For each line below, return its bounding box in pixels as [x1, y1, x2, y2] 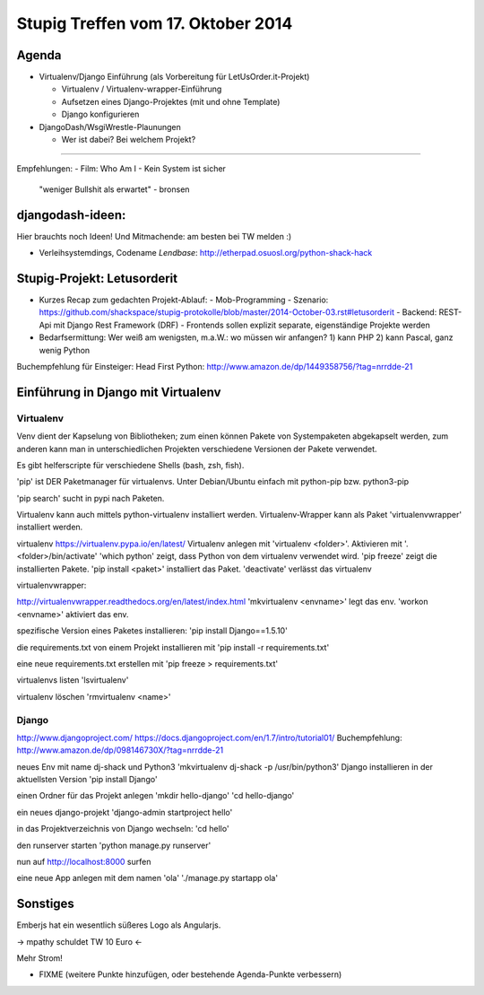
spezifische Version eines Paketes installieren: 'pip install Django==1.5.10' [16, 625, 289, 636]
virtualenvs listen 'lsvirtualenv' [16, 675, 129, 685]
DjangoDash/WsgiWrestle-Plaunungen [39, 121, 181, 132]
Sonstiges [16, 896, 75, 912]
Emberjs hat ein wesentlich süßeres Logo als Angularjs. [16, 920, 221, 930]
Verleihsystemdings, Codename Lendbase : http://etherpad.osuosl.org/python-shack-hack [39, 248, 373, 258]
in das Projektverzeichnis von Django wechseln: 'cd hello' [16, 824, 229, 834]
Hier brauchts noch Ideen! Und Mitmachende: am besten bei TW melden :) [16, 231, 292, 241]
